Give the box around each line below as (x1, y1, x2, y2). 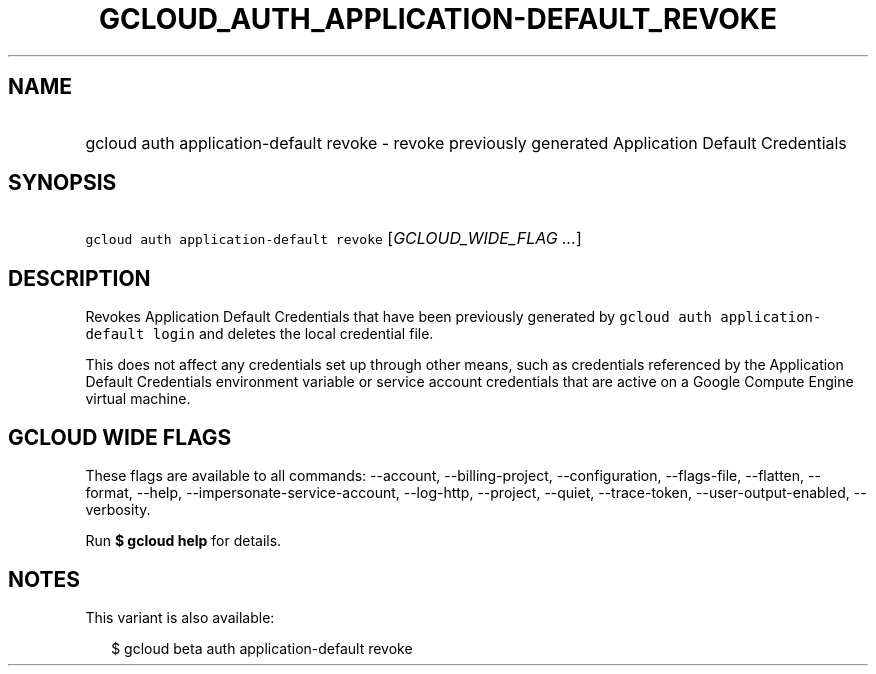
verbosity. (85, 501, 151, 519)
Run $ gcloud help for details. (85, 532, 282, 550)
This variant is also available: (85, 608, 275, 626)
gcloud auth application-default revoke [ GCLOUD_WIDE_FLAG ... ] (85, 228, 582, 249)
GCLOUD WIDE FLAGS (8, 424, 232, 450)
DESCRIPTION (8, 265, 151, 291)
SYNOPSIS (8, 170, 117, 196)
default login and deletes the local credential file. (85, 325, 434, 343)
